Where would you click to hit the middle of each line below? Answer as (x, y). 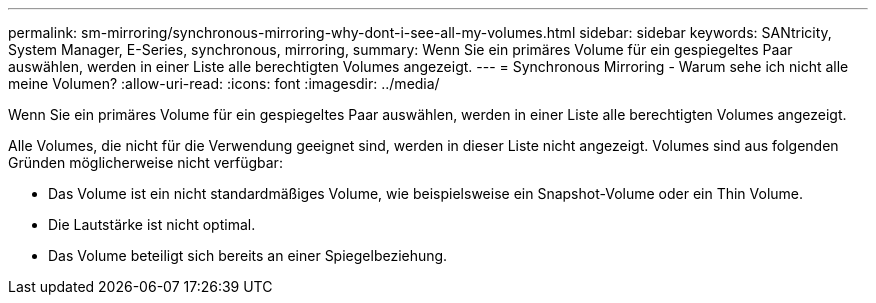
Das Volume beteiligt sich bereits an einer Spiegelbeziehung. (248, 255)
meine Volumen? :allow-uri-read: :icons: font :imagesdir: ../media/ (224, 83)
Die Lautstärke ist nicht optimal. (152, 224)
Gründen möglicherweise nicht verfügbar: (145, 162)
